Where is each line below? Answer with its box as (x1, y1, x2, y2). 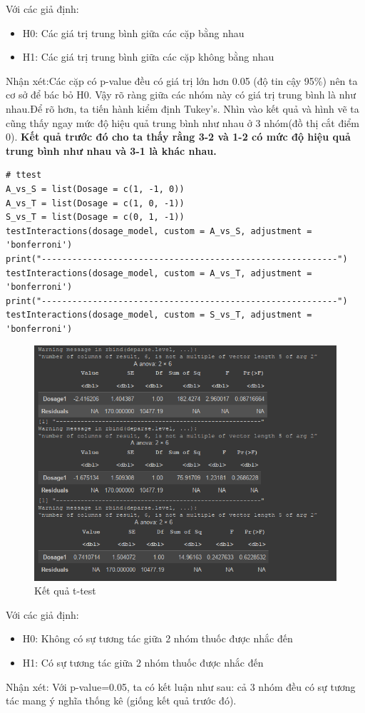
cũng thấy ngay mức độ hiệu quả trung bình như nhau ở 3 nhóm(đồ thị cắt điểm (6, 115, 359, 130)
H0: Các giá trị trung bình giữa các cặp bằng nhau (22, 25, 245, 40)
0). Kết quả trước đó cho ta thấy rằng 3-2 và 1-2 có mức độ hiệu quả (6, 129, 351, 144)
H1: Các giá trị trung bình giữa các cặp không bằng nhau (22, 49, 274, 64)
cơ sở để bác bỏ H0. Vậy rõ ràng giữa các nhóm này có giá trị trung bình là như (6, 87, 356, 102)
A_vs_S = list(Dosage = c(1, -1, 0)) (6, 183, 185, 194)
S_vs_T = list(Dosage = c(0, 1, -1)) (6, 212, 185, 223)
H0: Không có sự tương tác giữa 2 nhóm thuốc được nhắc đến (22, 631, 293, 646)
